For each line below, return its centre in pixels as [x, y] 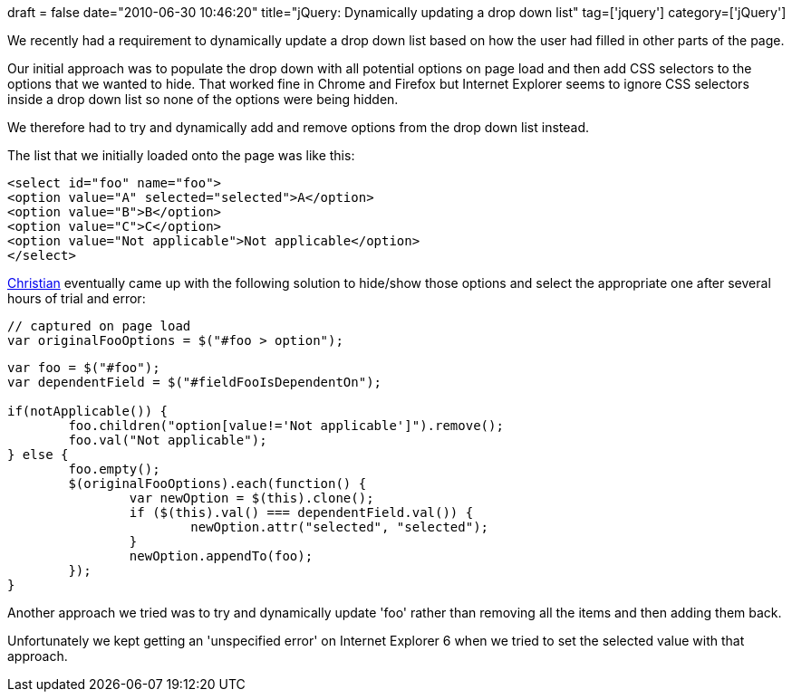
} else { [38, 455]
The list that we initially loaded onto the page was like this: [181, 155]
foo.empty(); [114, 469]
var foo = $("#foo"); [84, 368]
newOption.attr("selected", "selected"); [340, 527]
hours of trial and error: [77, 298]
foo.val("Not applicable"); [168, 440]
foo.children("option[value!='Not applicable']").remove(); [286, 426]
